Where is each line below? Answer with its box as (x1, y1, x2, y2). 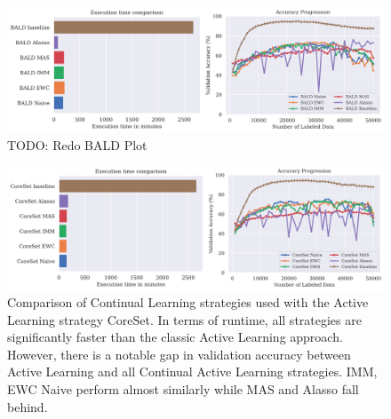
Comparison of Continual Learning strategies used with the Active (7, 293, 369, 312)
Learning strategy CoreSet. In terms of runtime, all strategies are (7, 310, 362, 328)
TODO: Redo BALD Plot (7, 135, 148, 154)
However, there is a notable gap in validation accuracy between (7, 344, 351, 363)
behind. (7, 397, 48, 415)
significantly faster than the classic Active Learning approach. (7, 328, 343, 346)
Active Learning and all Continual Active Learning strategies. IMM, (7, 362, 378, 381)
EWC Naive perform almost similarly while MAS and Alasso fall (7, 380, 359, 399)
